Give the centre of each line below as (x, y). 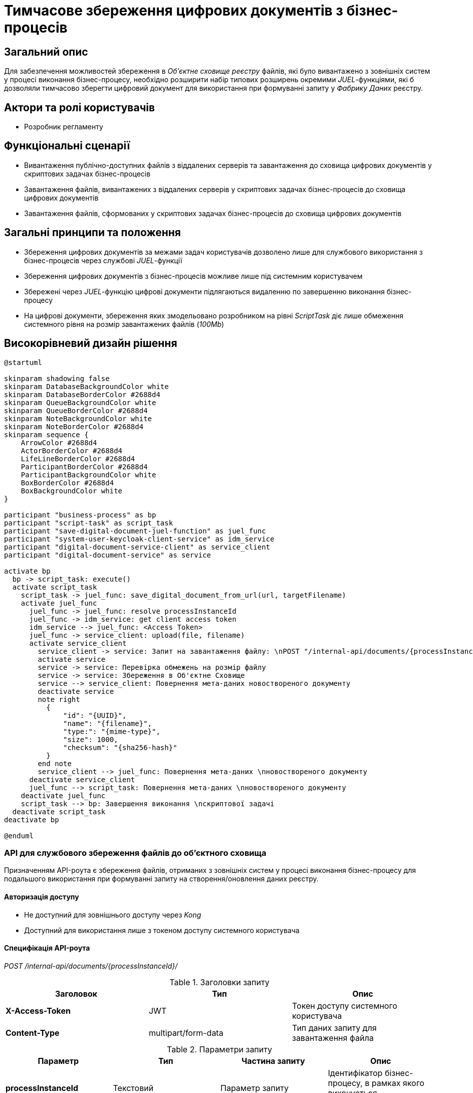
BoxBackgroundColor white (72, 491)
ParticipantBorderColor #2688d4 (84, 467)
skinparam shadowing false (57, 378)
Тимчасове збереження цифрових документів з (174, 11)
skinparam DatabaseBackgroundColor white (86, 386)
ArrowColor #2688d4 (59, 442)
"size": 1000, (91, 739)
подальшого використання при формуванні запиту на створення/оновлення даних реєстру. (161, 879)
